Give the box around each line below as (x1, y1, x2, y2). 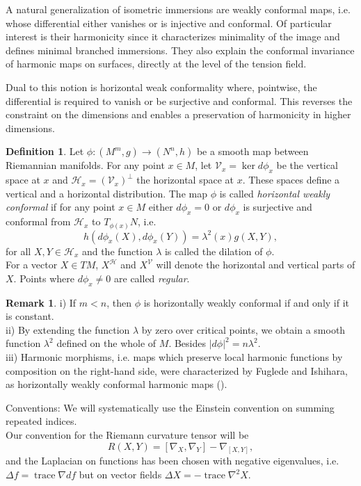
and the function (81, 243, 153, 258)
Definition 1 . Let (6, 144, 84, 159)
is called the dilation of (164, 243, 263, 258)
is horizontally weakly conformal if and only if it (143, 295, 350, 309)
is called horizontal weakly (219, 186, 330, 200)
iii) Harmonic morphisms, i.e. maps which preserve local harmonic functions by (6, 350, 343, 364)
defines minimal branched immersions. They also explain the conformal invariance (6, 42, 355, 57)
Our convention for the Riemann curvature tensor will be (6, 427, 249, 442)
